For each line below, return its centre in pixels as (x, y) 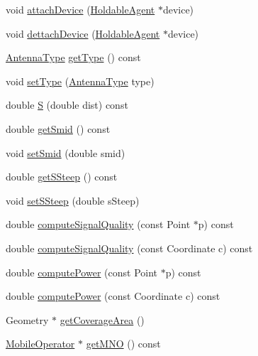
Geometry (27, 319)
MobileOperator (40, 344)
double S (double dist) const (67, 105)
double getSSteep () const (62, 177)
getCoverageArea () (102, 319)
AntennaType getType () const (73, 57)
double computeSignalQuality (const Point (98, 224)
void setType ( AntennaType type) (80, 81)
